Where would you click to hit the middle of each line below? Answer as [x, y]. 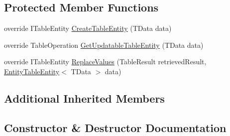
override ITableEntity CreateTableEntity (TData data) [88, 28]
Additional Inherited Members [84, 98]
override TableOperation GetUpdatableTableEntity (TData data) [104, 45]
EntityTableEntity [32, 71]
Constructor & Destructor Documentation [115, 127]
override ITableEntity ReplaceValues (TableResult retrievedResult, [105, 62]
